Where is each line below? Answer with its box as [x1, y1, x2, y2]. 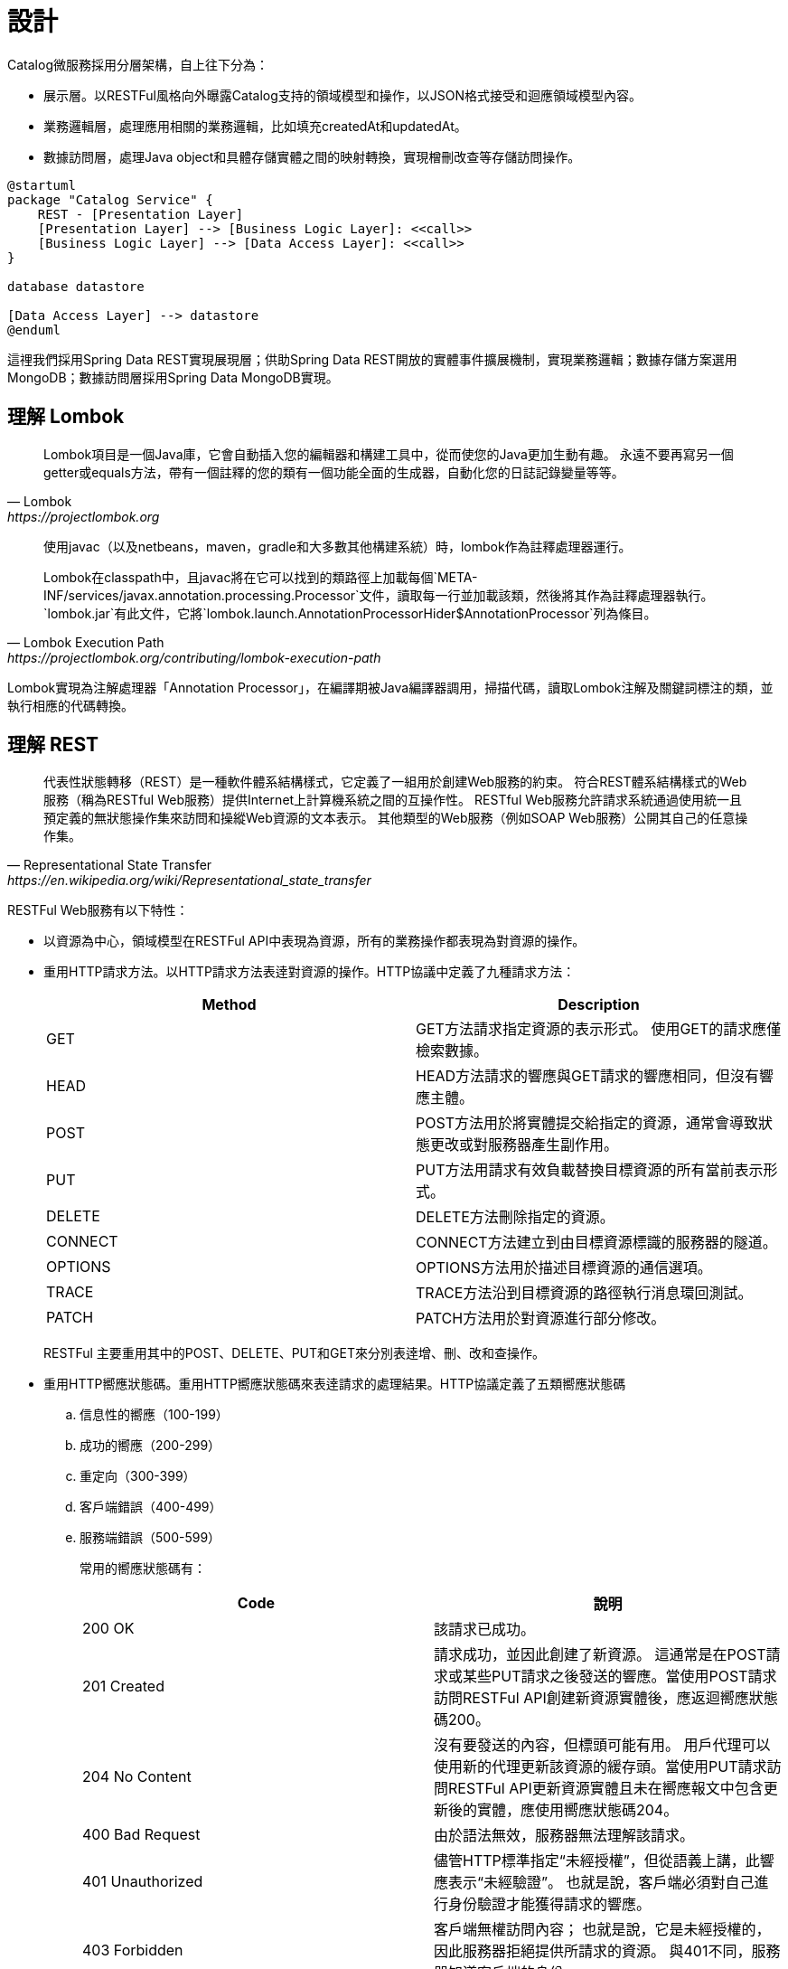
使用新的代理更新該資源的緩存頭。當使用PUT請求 [434, 1757, 767, 1776]
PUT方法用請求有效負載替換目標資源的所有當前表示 [416, 1161, 764, 1180]
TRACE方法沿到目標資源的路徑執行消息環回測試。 [416, 1284, 753, 1303]
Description [558, 995, 640, 1014]
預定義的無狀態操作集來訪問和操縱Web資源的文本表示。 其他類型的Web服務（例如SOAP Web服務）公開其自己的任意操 [43, 810, 748, 826]
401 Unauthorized [82, 1872, 203, 1891]
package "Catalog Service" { [7, 192, 213, 207]
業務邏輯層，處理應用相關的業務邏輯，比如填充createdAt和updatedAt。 [43, 118, 467, 134]
